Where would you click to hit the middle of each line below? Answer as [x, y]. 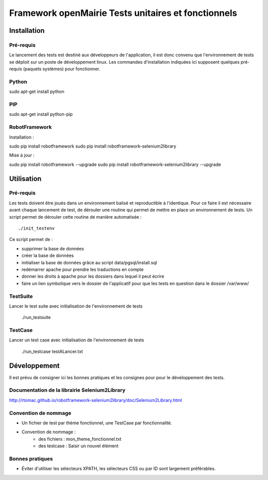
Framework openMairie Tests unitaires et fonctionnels [123, 13]
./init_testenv [36, 228]
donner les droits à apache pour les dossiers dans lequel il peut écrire [93, 276]
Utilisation [25, 179]
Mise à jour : [22, 155]
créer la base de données [48, 255]
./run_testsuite [36, 318]
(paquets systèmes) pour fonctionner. [62, 69]
